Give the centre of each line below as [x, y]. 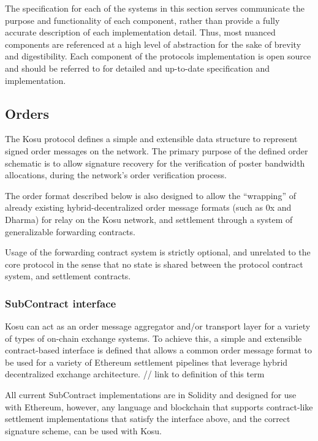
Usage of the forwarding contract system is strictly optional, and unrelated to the [158, 252]
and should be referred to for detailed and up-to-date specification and [138, 68]
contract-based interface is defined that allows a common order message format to [159, 350]
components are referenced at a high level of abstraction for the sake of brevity [153, 44]
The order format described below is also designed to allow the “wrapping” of [150, 195]
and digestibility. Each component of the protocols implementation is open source [158, 56]
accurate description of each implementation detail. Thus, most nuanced [140, 32]
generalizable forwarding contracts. [70, 231]
